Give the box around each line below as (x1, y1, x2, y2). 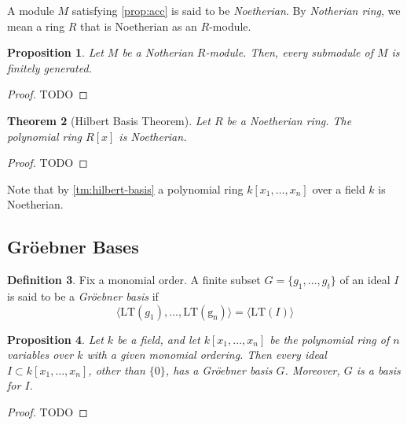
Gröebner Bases (7, 235, 139, 259)
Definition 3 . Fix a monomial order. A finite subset (7, 272, 261, 288)
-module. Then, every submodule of (205, 44, 373, 61)
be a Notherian (122, 44, 193, 61)
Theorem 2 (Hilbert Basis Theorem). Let (7, 112, 211, 128)
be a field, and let (117, 331, 200, 347)
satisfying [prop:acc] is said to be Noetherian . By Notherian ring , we (71, 2, 401, 18)
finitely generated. (7, 59, 92, 76)
